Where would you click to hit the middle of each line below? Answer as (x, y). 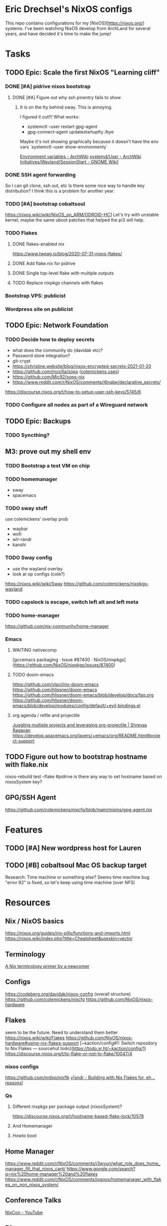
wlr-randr (22, 539)
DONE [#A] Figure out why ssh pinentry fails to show (67, 97)
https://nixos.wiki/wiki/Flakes (35, 1037)
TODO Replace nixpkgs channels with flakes (58, 282)
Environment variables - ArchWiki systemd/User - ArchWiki (81, 156)
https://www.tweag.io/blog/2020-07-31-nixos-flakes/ (67, 253)
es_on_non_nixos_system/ (32, 1185)
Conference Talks (33, 1200)
